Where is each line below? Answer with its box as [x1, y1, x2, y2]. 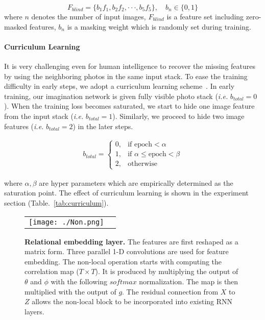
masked [4, 21, 28, 32]
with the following [51, 276, 107, 286]
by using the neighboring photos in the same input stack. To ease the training [4, 70, 248, 81]
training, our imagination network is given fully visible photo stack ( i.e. [4, 90, 228, 101]
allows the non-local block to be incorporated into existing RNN [32, 296, 233, 307]
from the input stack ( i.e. [4, 110, 84, 121]
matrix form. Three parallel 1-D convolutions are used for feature [25, 246, 229, 257]
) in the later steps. [73, 120, 133, 131]
